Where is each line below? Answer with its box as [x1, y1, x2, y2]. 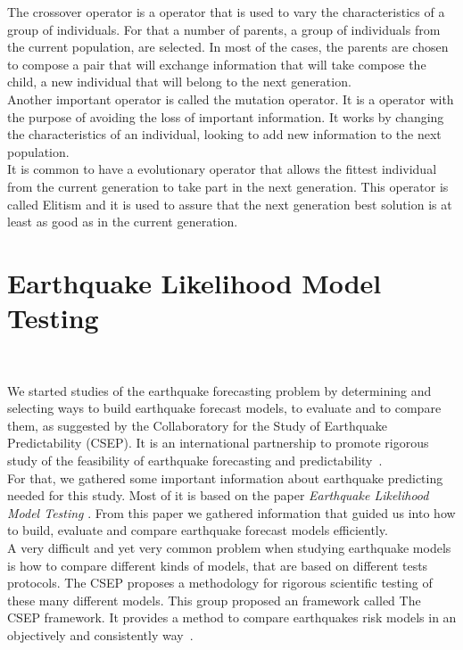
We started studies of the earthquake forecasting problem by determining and [7, 381, 432, 399]
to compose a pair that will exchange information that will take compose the [7, 54, 426, 73]
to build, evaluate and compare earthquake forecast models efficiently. [7, 521, 388, 539]
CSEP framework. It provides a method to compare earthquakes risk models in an [7, 608, 457, 627]
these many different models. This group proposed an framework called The [7, 590, 421, 609]
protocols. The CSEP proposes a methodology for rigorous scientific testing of [7, 573, 433, 592]
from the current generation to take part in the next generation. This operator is [7, 177, 449, 195]
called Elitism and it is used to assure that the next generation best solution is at [7, 194, 452, 213]
